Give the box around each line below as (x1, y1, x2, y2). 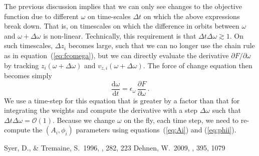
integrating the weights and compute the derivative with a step (4, 105, 197, 115)
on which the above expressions (143, 11, 240, 21)
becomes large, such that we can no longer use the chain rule (68, 40, 255, 51)
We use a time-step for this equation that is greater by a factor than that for (4, 95, 240, 105)
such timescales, (4, 40, 53, 51)
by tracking (4, 60, 39, 70)
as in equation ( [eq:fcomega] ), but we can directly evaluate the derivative (4, 50, 229, 60)
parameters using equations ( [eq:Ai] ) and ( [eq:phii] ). (76, 124, 236, 135)
